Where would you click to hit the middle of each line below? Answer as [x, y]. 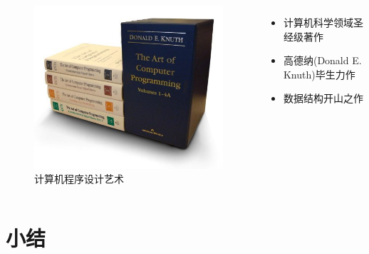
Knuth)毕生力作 [319, 74]
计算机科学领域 [318, 22]
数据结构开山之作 [323, 98]
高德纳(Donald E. [322, 60]
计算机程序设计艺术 [79, 179]
